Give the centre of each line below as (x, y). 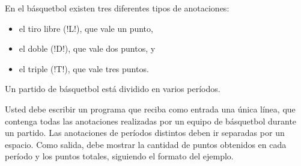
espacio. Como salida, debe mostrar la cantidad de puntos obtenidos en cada (146, 144)
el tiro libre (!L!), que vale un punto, (86, 28)
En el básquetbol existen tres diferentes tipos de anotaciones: (117, 8)
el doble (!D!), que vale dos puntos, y (87, 48)
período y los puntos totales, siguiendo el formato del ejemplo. (119, 156)
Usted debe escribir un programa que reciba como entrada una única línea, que (150, 109)
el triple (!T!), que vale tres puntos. (84, 68)
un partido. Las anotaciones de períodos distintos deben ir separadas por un (145, 133)
